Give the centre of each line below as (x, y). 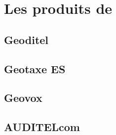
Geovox (23, 98)
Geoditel (26, 39)
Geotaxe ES (35, 68)
